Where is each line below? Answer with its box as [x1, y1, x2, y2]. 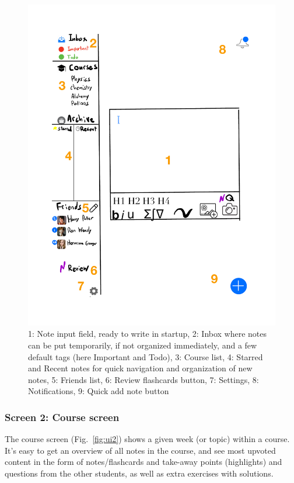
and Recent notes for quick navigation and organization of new [28, 362, 253, 374]
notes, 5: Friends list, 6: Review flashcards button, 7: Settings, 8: [28, 373, 259, 385]
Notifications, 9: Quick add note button [28, 385, 169, 397]
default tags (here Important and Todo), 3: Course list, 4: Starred [28, 350, 263, 363]
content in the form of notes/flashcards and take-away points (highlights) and [5, 456, 282, 468]
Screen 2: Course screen [5, 409, 120, 424]
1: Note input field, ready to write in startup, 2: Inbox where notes [28, 327, 267, 340]
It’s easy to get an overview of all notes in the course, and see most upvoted [5, 444, 276, 456]
